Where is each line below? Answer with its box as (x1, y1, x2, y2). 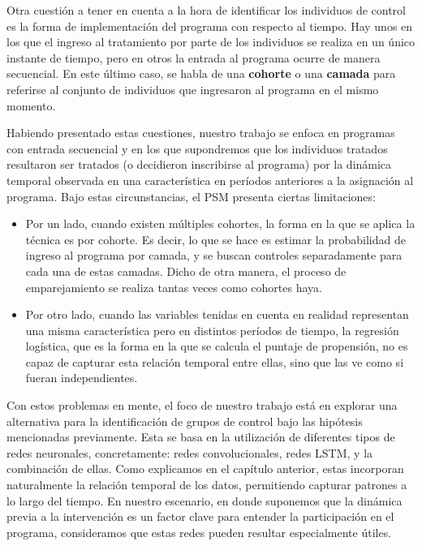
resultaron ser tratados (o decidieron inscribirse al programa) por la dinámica (6, 156, 392, 173)
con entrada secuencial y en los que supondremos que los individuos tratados (6, 140, 388, 157)
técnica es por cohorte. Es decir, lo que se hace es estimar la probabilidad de (25, 230, 406, 247)
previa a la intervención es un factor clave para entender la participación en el (6, 508, 394, 525)
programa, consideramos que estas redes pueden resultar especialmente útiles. (6, 523, 392, 540)
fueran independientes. (25, 369, 138, 386)
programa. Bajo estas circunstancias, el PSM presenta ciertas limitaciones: (6, 187, 376, 204)
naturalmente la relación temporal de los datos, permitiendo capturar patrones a (6, 476, 407, 493)
